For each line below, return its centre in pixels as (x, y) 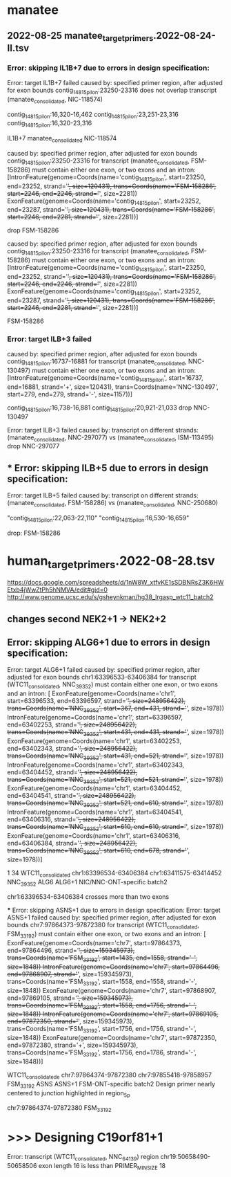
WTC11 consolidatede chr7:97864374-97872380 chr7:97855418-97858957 (110, 1076)
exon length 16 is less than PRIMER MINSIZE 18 (102, 1166)
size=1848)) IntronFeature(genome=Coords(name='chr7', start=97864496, (114, 967)
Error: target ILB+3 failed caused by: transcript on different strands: (103, 430)
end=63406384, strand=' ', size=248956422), (72, 843)
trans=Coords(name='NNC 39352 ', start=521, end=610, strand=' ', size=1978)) (115, 804)
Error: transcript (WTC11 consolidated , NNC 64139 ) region (83, 1158)
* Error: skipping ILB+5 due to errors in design (108, 468)
